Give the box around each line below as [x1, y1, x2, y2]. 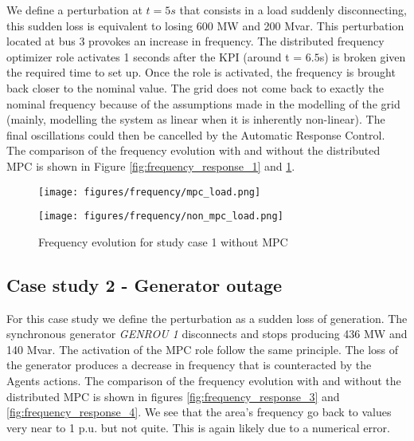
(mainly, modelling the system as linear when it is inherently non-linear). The [6, 111, 385, 128]
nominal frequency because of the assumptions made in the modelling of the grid [6, 95, 400, 112]
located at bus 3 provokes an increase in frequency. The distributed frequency [6, 33, 385, 49]
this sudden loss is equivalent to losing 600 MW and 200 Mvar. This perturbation [6, 17, 404, 33]
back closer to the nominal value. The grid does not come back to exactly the [6, 79, 384, 96]
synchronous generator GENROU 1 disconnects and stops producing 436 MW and [6, 325, 408, 342]
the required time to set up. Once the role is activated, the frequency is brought [6, 64, 396, 81]
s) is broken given [319, 48, 406, 65]
